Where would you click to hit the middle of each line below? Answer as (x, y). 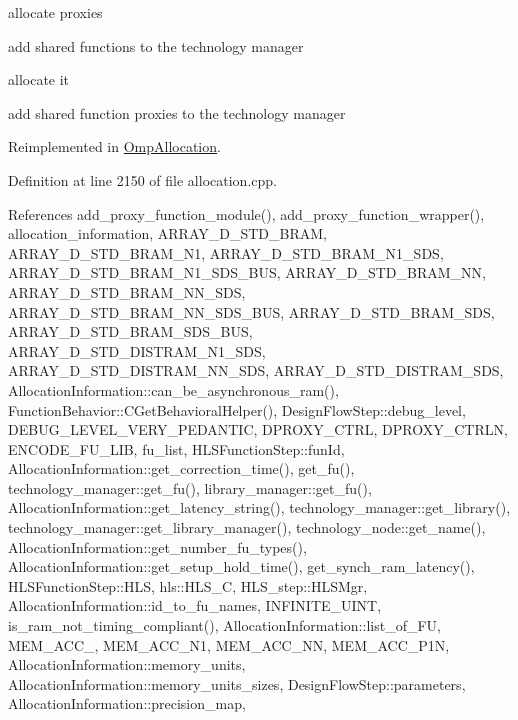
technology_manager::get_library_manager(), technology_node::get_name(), (247, 527)
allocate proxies (55, 12)
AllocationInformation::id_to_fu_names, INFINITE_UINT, (195, 605)
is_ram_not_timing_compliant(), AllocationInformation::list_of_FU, (224, 625)
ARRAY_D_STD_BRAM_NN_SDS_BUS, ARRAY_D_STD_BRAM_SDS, (251, 311)
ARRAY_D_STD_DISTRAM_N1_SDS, (137, 350)
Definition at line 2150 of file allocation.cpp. (142, 179)
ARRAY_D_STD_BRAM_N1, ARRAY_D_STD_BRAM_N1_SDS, (226, 252)
